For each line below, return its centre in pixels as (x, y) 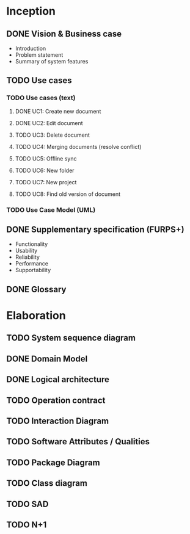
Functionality (31, 244)
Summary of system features (52, 61)
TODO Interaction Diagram (57, 421)
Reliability (27, 257)
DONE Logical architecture (58, 380)
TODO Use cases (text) (41, 98)
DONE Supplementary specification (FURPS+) (95, 229)
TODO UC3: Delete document (53, 135)
